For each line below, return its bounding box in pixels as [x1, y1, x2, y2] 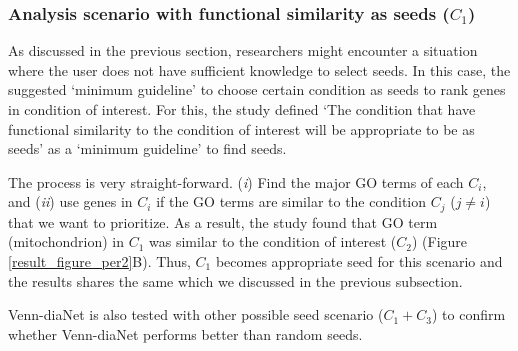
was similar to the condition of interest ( [148, 231, 397, 252]
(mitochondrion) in [8, 231, 124, 252]
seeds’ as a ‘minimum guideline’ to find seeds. [8, 138, 287, 159]
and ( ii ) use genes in [8, 191, 133, 212]
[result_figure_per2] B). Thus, [8, 251, 191, 272]
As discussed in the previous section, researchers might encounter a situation [8, 40, 478, 61]
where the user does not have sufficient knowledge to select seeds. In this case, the [8, 59, 511, 80]
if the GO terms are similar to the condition [156, 191, 427, 212]
